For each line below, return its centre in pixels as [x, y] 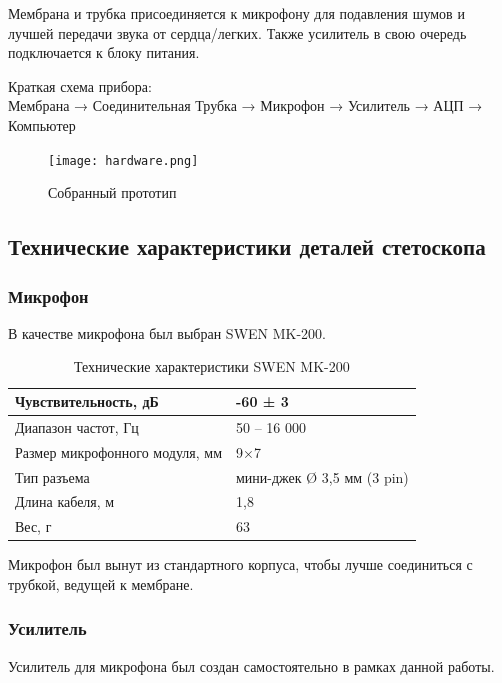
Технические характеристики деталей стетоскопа [247, 246]
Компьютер [42, 124]
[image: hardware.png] [123, 160]
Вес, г [33, 526]
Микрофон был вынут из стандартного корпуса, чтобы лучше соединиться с [240, 564]
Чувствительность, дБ [87, 401]
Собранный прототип [112, 192]
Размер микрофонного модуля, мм [118, 451]
